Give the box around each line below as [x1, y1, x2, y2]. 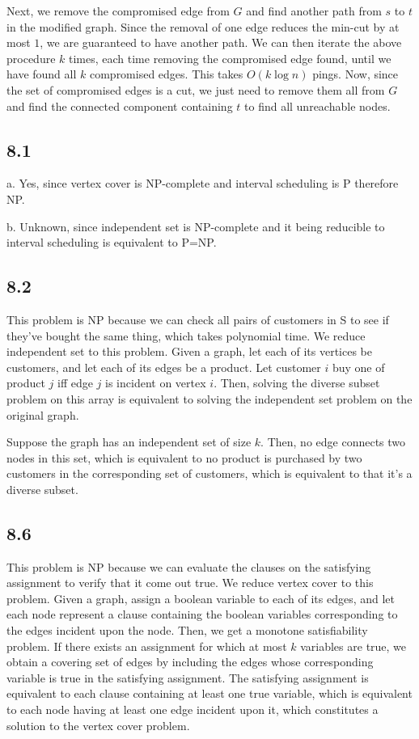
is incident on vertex [105, 374, 206, 391]
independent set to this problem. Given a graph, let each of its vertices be [6, 343, 373, 360]
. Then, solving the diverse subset [214, 374, 380, 391]
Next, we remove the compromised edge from [6, 2, 230, 19]
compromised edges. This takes [89, 65, 243, 82]
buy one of [332, 358, 385, 375]
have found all [6, 65, 77, 82]
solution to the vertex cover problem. [6, 716, 190, 733]
